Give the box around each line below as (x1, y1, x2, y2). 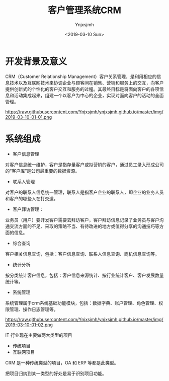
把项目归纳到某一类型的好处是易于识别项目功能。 (5, 370, 107, 376)
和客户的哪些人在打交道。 (5, 195, 58, 201)
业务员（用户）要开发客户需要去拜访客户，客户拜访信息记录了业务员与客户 (5, 217, 159, 223)
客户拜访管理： (12, 206, 44, 212)
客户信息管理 (12, 150, 39, 157)
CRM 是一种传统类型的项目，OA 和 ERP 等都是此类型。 (5, 359, 119, 365)
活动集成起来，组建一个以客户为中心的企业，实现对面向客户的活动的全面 (14, 92, 164, 98)
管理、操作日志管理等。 (9, 306, 58, 312)
